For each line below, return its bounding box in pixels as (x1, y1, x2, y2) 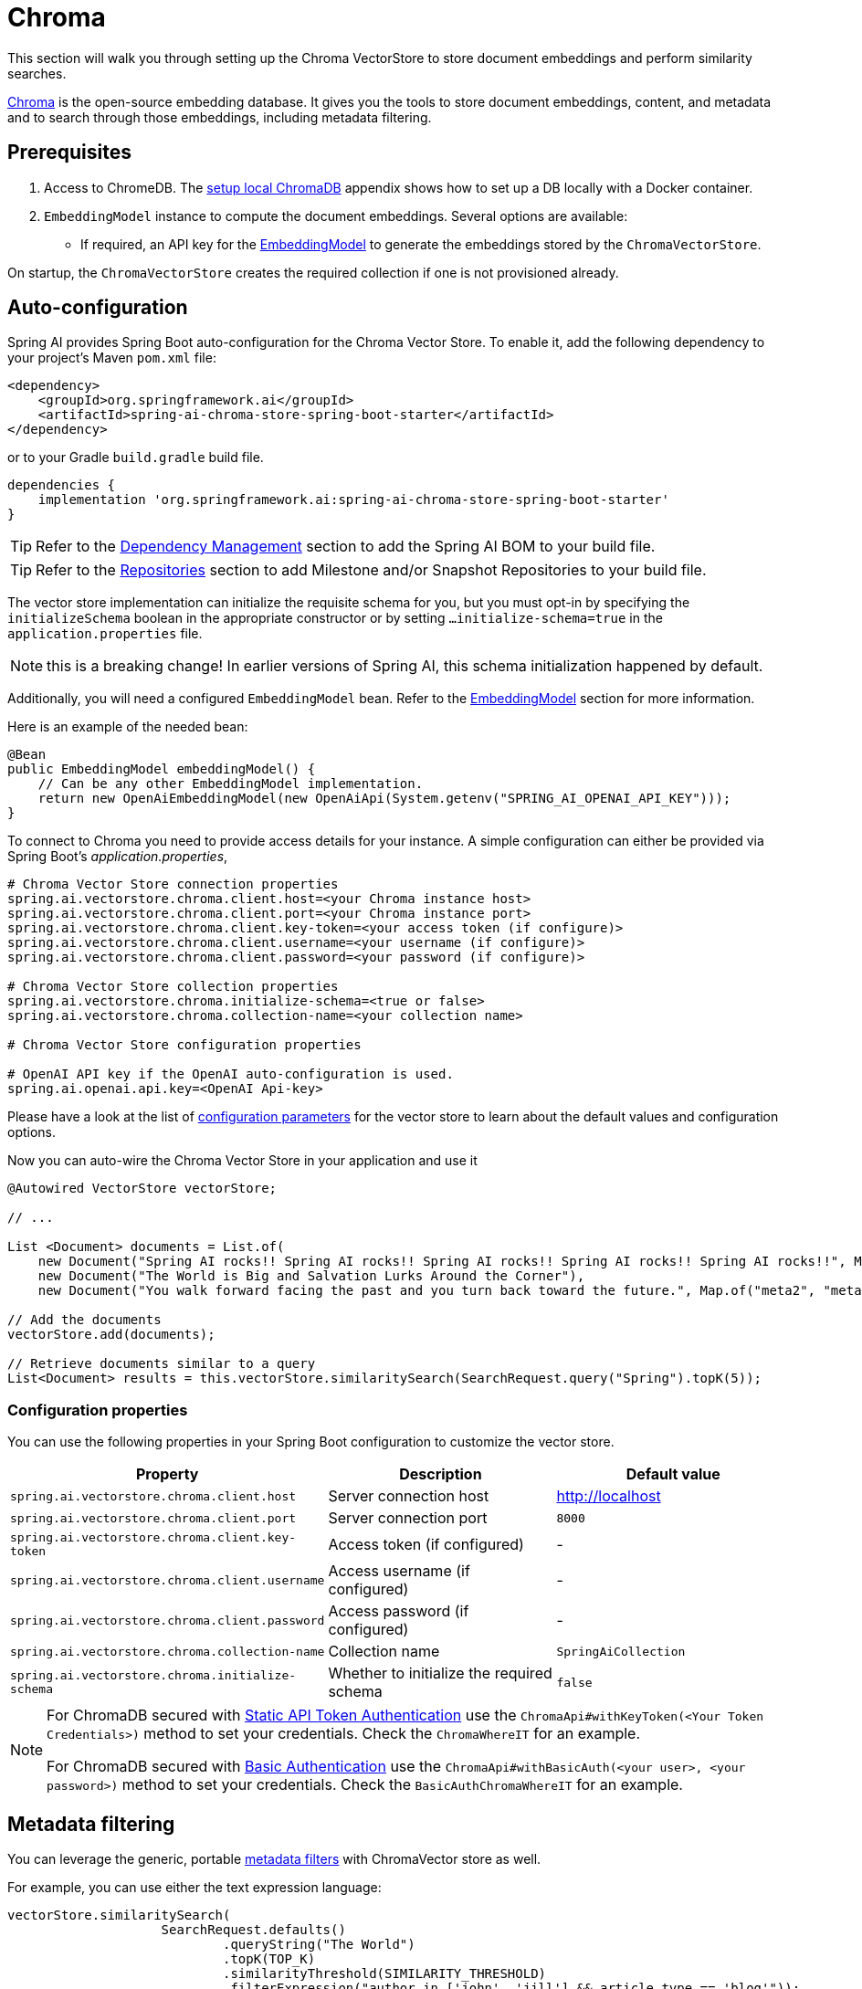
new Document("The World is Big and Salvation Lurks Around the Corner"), (37, 1268, 585, 1284)
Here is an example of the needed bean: (7, 719, 248, 735)
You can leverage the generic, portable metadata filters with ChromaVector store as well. (7, 1851, 541, 1868)
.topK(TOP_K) (223, 1952, 316, 1967)
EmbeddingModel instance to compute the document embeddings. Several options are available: (44, 207, 628, 224)
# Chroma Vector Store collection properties (7, 979, 339, 994)
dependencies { (7, 478, 116, 493)
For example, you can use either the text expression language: (7, 1879, 382, 1896)
